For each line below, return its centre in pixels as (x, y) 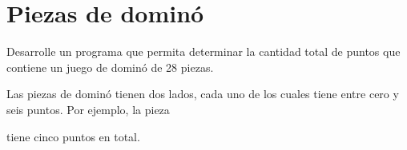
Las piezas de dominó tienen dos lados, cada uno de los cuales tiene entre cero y (203, 94)
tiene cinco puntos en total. (73, 136)
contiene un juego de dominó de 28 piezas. (110, 67)
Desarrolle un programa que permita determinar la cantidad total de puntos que (203, 51)
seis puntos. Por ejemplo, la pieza (88, 109)
